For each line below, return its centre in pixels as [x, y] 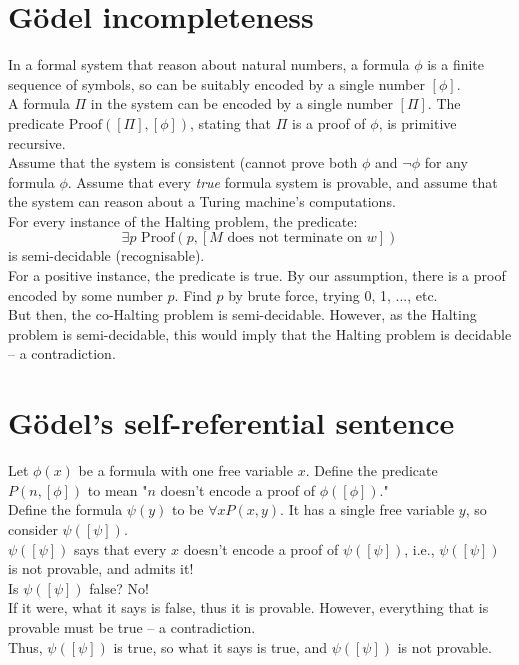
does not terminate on [295, 238]
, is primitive [417, 122]
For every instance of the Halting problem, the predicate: [183, 220]
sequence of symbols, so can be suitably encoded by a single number [216, 83]
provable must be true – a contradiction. [132, 626]
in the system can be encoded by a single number [241, 103]
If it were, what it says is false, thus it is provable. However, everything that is [248, 607]
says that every [120, 548]
